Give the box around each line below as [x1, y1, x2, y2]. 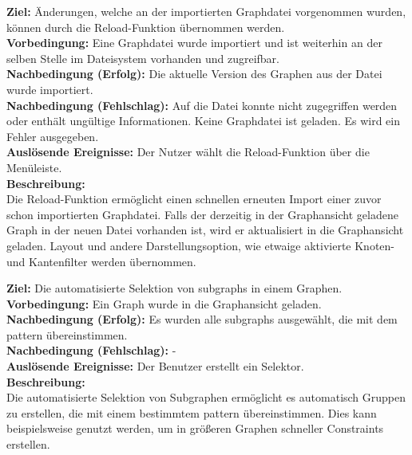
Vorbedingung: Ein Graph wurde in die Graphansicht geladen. [6, 295, 322, 312]
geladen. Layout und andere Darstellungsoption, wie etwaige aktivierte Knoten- [6, 237, 395, 253]
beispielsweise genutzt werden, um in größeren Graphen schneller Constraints [6, 420, 384, 437]
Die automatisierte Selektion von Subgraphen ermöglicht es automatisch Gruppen [6, 389, 406, 406]
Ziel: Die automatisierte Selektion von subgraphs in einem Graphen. [6, 280, 343, 296]
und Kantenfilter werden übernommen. [6, 253, 196, 269]
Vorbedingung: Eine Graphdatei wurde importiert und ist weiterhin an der [6, 34, 382, 51]
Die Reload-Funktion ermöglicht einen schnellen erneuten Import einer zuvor [6, 190, 382, 207]
